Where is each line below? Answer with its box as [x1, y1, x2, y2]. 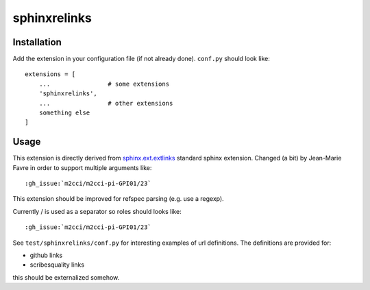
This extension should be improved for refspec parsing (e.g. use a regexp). [12, 195, 224, 203]
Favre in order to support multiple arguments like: [12, 163, 152, 171]
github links [29, 251, 63, 260]
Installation [12, 36, 62, 48]
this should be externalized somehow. [12, 273, 120, 281]
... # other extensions [38, 99, 173, 107]
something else [38, 109, 90, 117]
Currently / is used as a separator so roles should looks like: [12, 207, 182, 215]
